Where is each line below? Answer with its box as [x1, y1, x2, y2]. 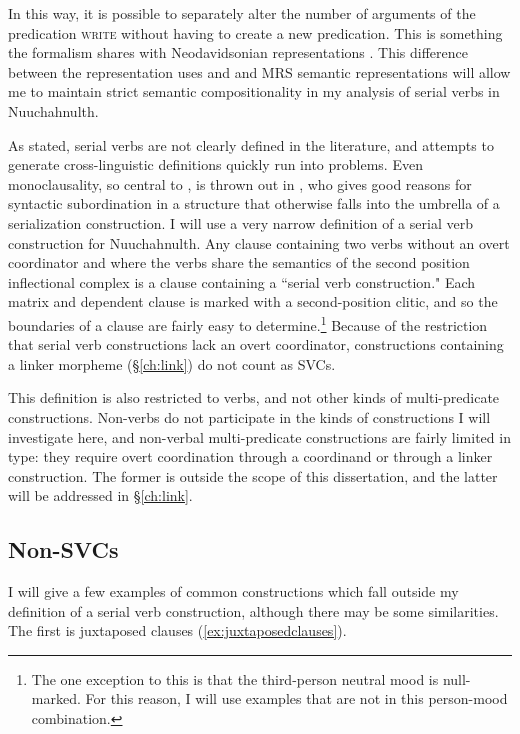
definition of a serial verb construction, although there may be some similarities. [8, 600, 499, 621]
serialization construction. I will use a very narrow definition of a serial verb [8, 212, 473, 233]
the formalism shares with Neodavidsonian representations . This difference [8, 42, 469, 63]
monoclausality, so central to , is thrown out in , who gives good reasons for [8, 173, 472, 194]
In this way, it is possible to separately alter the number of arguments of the [8, 3, 476, 23]
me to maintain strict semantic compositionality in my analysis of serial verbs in [8, 81, 500, 102]
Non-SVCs [8, 534, 119, 565]
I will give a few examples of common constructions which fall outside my [8, 581, 459, 602]
